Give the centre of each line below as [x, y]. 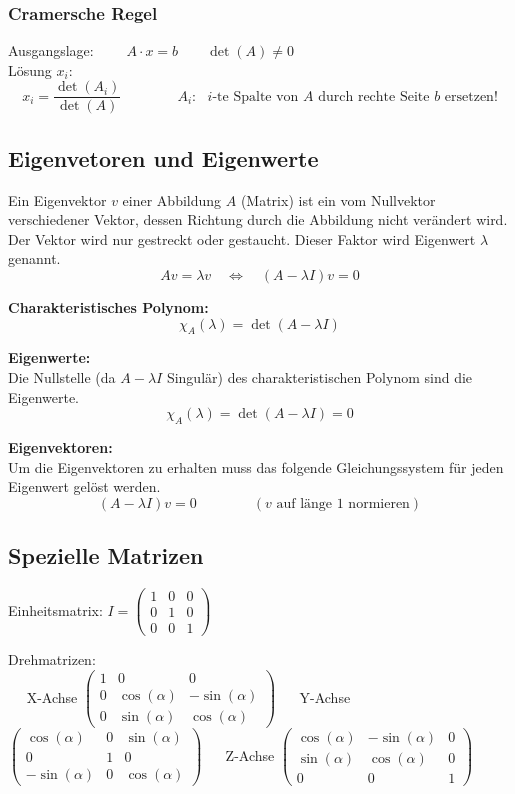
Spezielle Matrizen [106, 555]
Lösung [30, 69]
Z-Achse [250, 754]
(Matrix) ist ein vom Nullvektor [338, 199]
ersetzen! [471, 96]
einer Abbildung [172, 199]
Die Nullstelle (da [62, 377]
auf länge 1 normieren [343, 503]
